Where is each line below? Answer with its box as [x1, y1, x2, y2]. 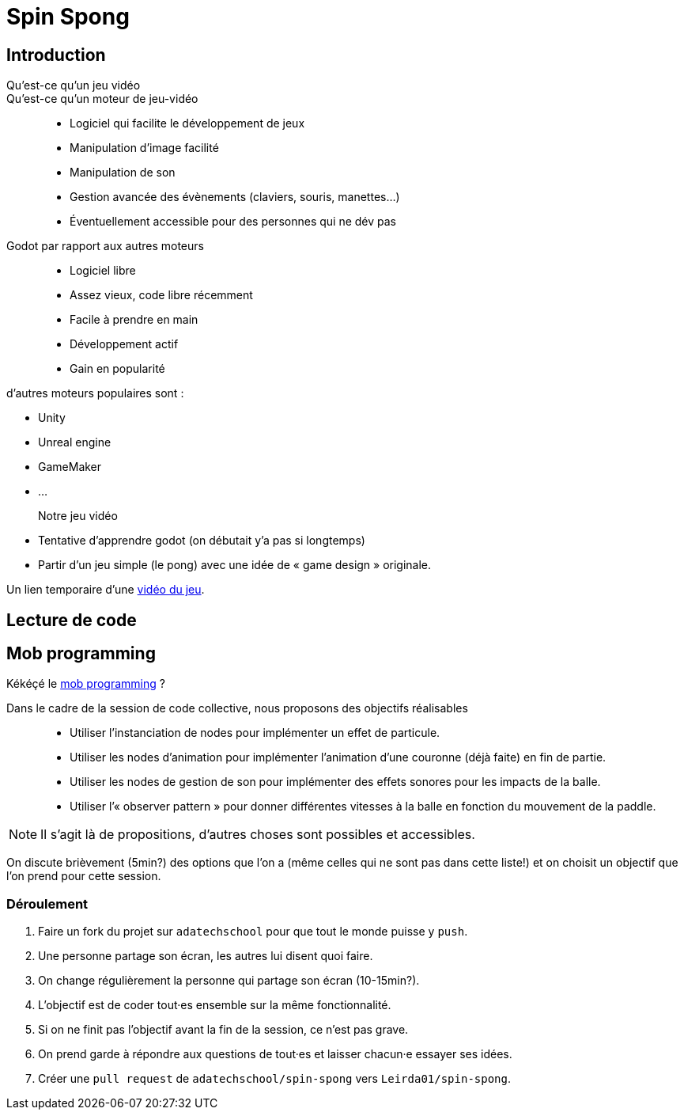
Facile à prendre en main [70, 313, 198, 327]
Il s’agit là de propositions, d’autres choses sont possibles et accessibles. [40, 826, 475, 843]
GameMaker [38, 460, 102, 474]
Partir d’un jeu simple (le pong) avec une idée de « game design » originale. [38, 558, 432, 572]
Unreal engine [38, 435, 111, 450]
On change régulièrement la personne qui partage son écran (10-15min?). [38, 974, 420, 988]
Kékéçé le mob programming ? [6, 677, 165, 691]
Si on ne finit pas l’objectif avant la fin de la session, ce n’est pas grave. [38, 1023, 409, 1037]
